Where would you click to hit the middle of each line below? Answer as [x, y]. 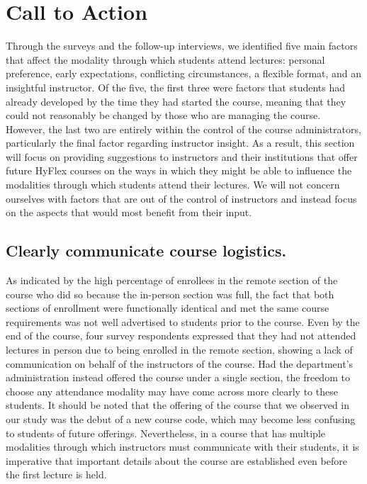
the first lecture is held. [56, 474]
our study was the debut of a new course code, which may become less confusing [181, 418]
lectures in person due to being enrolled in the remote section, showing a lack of [179, 350]
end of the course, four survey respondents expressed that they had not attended [181, 336]
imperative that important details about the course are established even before [176, 460]
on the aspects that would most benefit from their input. [129, 212]
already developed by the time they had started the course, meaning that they [176, 101]
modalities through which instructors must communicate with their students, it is [182, 447]
